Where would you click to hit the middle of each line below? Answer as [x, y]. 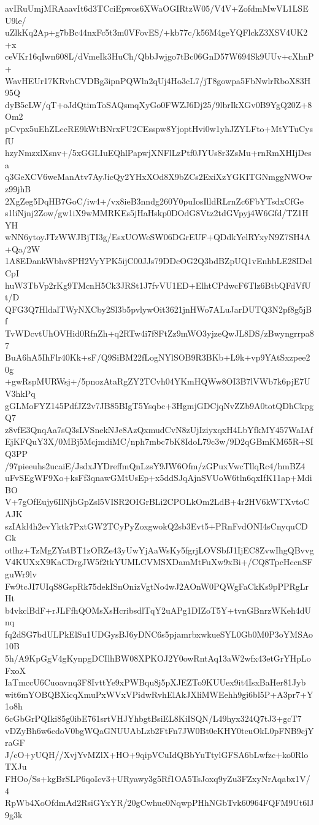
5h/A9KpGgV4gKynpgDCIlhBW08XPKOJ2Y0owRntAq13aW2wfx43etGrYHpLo [158, 658]
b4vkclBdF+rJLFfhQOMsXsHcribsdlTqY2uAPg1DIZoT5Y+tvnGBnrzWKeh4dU [158, 610]
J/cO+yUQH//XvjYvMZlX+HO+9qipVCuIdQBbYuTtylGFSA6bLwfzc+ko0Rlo [157, 754]
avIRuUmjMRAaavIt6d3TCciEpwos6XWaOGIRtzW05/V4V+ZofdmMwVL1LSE [157, 8]
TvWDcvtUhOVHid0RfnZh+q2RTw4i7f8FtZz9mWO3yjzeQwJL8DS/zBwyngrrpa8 [159, 333]
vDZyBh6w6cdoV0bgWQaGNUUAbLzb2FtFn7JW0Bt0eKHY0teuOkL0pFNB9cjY [159, 730]
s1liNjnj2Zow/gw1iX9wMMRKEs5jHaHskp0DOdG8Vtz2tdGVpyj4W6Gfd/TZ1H [157, 213]
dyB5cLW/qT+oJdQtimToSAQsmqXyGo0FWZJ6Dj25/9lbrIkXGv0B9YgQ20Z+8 [159, 104]
